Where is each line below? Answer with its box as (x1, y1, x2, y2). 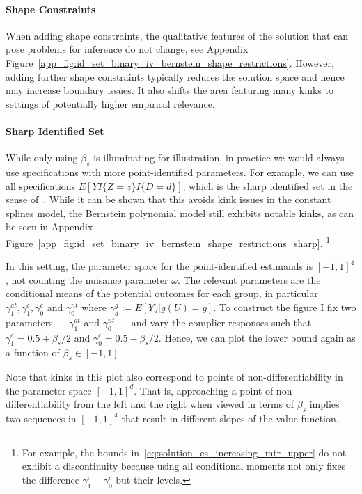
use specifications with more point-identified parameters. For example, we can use (6, 164, 354, 179)
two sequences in (6, 411, 77, 426)
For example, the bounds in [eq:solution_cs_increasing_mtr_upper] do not (22, 445, 347, 459)
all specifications (6, 178, 76, 193)
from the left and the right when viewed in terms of (74, 397, 294, 411)
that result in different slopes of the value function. (121, 411, 339, 426)
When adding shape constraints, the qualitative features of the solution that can (6, 28, 349, 42)
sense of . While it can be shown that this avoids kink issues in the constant (6, 192, 331, 207)
